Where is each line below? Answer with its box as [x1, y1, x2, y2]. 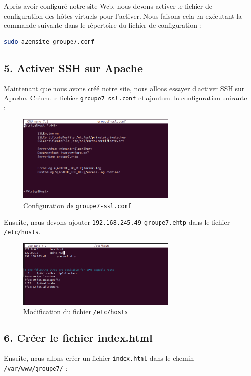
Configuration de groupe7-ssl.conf [23, 200, 131, 211]
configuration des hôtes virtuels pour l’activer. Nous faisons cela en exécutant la [4, 10, 242, 20]
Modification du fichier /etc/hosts [23, 306, 128, 317]
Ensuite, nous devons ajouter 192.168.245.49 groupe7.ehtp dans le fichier [4, 217, 230, 227]
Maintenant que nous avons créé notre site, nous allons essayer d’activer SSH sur [4, 83, 245, 93]
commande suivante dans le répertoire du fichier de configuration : [4, 20, 201, 30]
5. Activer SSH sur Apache [4, 60, 143, 75]
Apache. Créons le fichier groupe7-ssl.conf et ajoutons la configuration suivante [4, 93, 247, 103]
